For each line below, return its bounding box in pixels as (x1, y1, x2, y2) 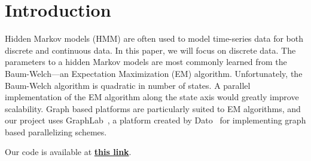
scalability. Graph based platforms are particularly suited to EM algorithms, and (5, 102, 301, 114)
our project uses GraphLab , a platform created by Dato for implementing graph (5, 114, 306, 126)
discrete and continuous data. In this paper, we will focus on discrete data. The (5, 44, 296, 56)
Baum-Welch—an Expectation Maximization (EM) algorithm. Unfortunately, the (5, 67, 303, 79)
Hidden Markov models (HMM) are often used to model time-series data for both (5, 32, 304, 45)
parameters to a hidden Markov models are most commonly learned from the (5, 55, 287, 68)
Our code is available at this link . (5, 145, 132, 158)
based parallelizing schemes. (5, 125, 107, 138)
